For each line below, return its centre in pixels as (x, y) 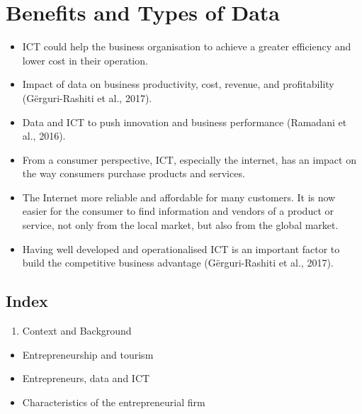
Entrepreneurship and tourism (88, 354)
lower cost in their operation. (85, 60)
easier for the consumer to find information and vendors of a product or (178, 211)
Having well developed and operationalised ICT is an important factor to (181, 248)
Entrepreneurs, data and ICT (86, 378)
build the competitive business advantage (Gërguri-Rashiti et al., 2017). (178, 263)
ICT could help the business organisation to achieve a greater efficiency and (187, 46)
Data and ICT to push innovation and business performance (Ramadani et (185, 122)
